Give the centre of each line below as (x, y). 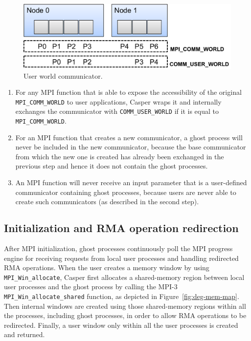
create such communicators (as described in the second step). (107, 202)
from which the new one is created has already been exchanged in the (120, 156)
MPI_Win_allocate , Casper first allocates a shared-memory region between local (124, 277)
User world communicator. (63, 75)
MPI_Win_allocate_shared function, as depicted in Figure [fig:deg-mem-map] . (122, 296)
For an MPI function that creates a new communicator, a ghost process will (129, 137)
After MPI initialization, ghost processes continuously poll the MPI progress (118, 248)
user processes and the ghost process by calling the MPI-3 (91, 287)
